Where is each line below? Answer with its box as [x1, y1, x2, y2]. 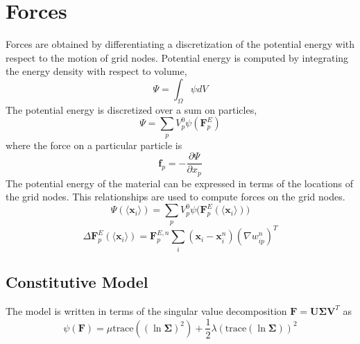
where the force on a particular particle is [6, 137, 182, 152]
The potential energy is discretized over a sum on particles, [6, 102, 257, 117]
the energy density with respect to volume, [6, 64, 187, 78]
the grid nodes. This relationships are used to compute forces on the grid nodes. [6, 189, 345, 204]
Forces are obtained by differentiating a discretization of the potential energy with [6, 37, 355, 51]
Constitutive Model [6, 271, 148, 293]
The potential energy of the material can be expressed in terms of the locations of [6, 175, 353, 190]
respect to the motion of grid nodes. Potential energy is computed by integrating [6, 50, 349, 64]
